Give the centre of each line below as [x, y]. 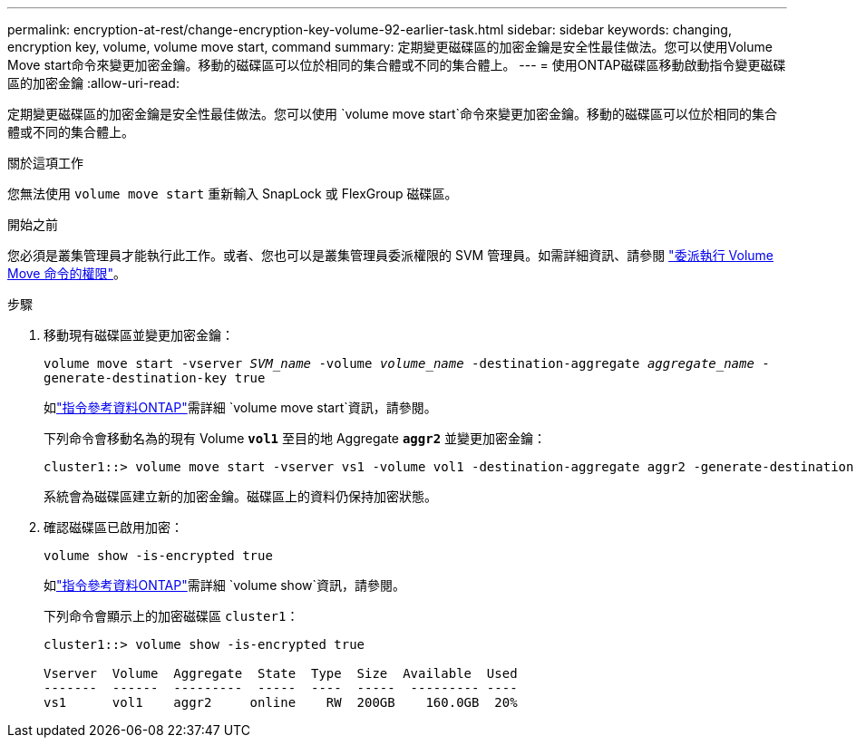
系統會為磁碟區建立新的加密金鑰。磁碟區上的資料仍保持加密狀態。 [240, 496]
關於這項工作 [45, 163]
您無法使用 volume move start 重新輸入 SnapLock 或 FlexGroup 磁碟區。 [233, 194]
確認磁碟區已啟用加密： [113, 527]
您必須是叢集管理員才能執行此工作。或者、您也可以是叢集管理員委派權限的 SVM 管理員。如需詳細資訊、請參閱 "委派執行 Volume [391, 255]
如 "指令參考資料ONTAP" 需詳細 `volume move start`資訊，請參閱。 [240, 407]
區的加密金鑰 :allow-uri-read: [93, 83]
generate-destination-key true [155, 378]
